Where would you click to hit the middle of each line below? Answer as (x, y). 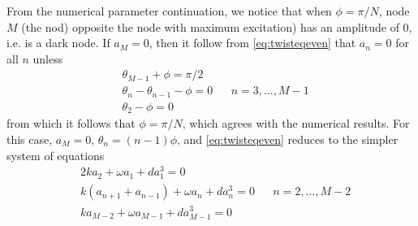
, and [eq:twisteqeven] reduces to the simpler (288, 139)
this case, (30, 139)
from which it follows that (71, 123)
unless (48, 58)
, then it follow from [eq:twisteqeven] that (252, 43)
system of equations (56, 155)
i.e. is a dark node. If (58, 43)
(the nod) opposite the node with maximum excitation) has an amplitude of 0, (217, 26)
